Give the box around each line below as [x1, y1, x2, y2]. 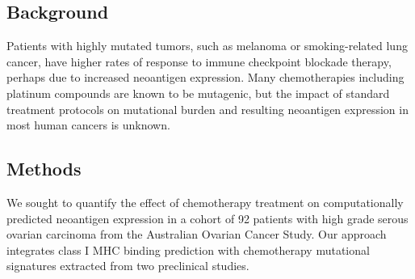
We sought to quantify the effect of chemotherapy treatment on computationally [6, 193, 404, 210]
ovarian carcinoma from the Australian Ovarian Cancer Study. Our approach [6, 226, 387, 243]
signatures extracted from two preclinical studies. [6, 257, 249, 274]
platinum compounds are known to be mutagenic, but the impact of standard [6, 84, 390, 101]
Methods [6, 156, 82, 181]
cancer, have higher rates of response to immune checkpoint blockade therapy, [6, 53, 392, 70]
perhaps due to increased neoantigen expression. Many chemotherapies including [6, 69, 405, 86]
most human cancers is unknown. [6, 116, 170, 133]
